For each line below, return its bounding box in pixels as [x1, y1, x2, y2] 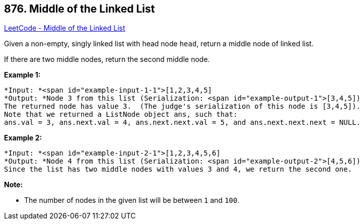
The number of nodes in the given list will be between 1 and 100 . [24, 196, 240, 205]
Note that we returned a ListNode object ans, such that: [4, 110, 238, 119]
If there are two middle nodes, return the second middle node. [4, 55, 210, 64]
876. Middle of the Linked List [4, 3, 155, 15]
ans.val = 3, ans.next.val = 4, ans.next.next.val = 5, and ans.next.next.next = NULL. [4, 118, 361, 127]
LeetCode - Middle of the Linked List [4, 24, 125, 33]
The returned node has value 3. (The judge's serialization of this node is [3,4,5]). [4, 102, 361, 111]
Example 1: [4, 70, 41, 80]
